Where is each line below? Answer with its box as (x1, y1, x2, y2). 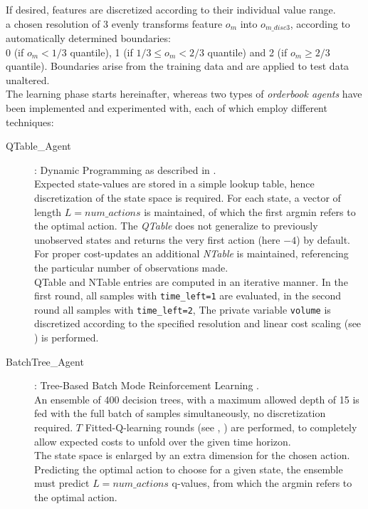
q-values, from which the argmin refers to (172, 475, 352, 490)
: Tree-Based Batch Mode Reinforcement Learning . (34, 378, 259, 393)
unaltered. (6, 72, 50, 87)
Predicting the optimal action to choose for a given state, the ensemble (34, 461, 343, 476)
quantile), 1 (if (70, 44, 133, 59)
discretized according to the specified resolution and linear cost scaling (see (34, 316, 362, 331)
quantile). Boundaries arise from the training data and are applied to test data (6, 58, 349, 73)
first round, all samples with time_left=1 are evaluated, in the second (34, 288, 342, 303)
